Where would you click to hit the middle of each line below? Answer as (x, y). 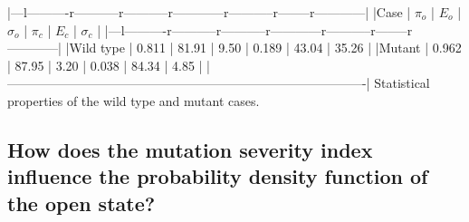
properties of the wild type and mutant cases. (134, 100)
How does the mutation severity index (190, 149)
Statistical (402, 83)
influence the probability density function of (218, 176)
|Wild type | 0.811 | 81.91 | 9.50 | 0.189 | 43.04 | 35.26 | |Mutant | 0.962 (263, 48)
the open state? (81, 203)
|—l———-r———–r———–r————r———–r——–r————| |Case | (209, 12)
